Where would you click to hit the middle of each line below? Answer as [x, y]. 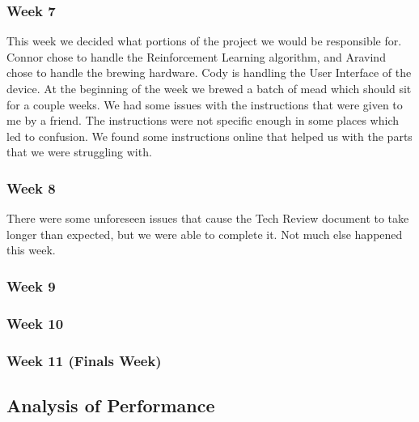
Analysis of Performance [111, 405]
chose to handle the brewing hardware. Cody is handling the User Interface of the [209, 72]
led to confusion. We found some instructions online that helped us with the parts [209, 136]
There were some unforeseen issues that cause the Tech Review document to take [208, 218]
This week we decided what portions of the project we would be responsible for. [204, 41]
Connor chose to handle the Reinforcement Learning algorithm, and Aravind [196, 56]
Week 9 [31, 286]
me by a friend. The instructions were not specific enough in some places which [203, 120]
